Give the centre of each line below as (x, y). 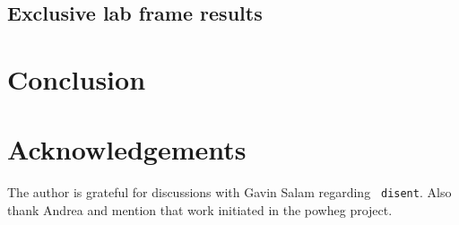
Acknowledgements (127, 149)
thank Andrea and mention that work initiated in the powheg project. (200, 209)
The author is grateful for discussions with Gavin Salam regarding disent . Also (229, 192)
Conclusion (77, 78)
